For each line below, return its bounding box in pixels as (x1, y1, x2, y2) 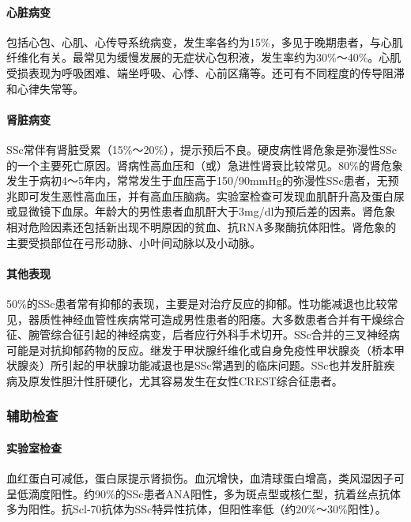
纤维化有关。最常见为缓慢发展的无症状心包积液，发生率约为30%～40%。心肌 (6, 49, 402, 66)
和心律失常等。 (6, 80, 84, 96)
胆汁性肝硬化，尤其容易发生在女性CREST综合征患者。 (61, 372, 343, 389)
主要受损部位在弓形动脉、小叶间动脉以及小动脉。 (6, 234, 261, 250)
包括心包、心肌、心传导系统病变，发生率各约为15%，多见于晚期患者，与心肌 (6, 33, 403, 50)
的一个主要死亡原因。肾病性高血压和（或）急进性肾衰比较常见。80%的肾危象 (6, 156, 403, 173)
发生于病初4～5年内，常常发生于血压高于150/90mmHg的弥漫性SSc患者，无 (6, 172, 388, 189)
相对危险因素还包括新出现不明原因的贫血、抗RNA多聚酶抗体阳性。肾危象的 (6, 218, 397, 235)
